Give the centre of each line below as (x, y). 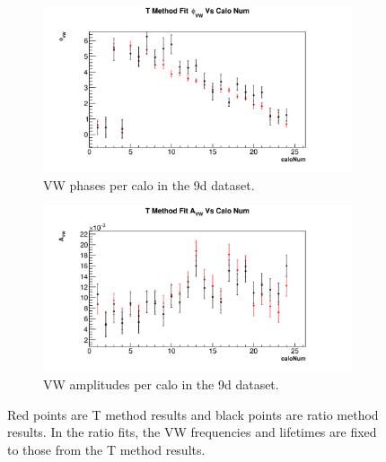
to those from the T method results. (106, 449)
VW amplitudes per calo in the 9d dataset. (161, 384)
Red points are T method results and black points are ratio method (193, 414)
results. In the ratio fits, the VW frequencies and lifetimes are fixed (192, 432)
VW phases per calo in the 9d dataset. (149, 184)
